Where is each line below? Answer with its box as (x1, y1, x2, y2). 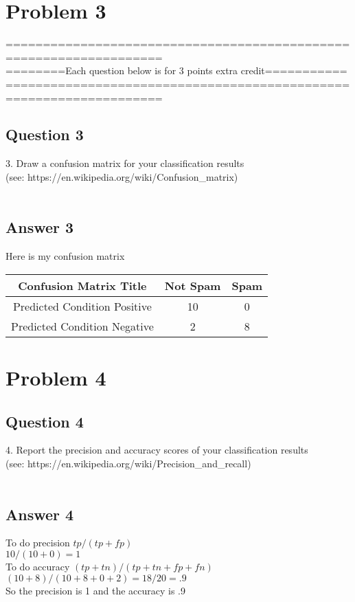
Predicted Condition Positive (12, 298, 152, 314)
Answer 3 (5, 216, 74, 238)
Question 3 (5, 124, 84, 145)
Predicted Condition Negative (11, 317, 154, 334)
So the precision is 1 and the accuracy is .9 (5, 583, 186, 597)
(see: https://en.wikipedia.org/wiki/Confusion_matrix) (5, 169, 238, 183)
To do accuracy (5, 559, 70, 574)
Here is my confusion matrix (5, 249, 125, 263)
